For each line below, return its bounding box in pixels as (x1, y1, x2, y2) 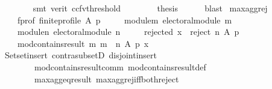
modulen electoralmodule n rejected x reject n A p (17, 25, 239, 38)
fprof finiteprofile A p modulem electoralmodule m (17, 13, 232, 26)
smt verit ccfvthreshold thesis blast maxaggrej (33, 2, 268, 14)
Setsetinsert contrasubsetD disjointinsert (4, 49, 157, 61)
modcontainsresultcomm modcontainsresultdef (34, 60, 206, 73)
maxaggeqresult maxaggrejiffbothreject (34, 72, 179, 85)
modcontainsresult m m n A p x (17, 37, 149, 49)
